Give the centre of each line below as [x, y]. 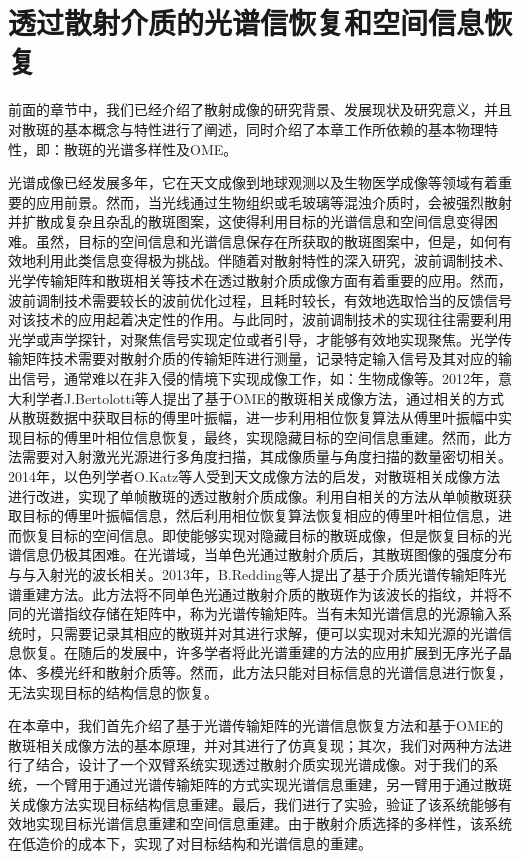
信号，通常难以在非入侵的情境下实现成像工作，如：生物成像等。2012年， [259, 378]
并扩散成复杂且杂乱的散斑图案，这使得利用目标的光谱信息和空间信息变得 [246, 221]
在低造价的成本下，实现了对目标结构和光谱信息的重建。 [190, 842]
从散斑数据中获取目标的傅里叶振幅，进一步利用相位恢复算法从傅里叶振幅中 [253, 417]
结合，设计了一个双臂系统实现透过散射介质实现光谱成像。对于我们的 [259, 764]
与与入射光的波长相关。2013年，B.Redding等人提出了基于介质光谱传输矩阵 [250, 573]
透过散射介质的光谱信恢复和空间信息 [246, 22]
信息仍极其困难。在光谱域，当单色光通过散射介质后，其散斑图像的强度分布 [266, 554]
